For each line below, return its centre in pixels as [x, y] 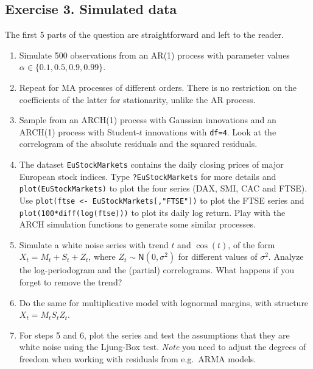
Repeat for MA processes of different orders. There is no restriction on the [158, 87]
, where [102, 256]
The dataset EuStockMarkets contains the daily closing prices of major [151, 164]
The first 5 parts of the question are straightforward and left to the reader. [144, 34]
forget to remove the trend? [71, 282]
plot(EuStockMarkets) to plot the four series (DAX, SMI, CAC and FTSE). [163, 188]
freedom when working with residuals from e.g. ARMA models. [138, 359]
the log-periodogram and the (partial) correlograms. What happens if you [156, 270]
